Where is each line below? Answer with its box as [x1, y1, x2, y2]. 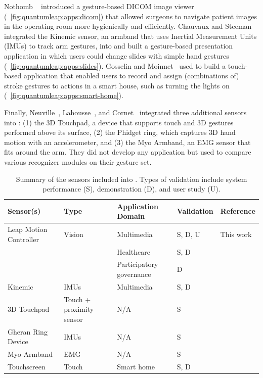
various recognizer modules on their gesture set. [4, 156, 152, 167]
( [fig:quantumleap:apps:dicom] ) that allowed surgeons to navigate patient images [4, 11, 257, 21]
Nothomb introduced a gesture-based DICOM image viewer [4, 1, 194, 11]
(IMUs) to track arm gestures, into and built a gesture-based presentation [4, 40, 233, 51]
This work [220, 228, 252, 239]
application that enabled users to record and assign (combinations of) [23, 70, 239, 81]
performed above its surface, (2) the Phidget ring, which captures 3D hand [4, 127, 236, 137]
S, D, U [177, 228, 200, 239]
